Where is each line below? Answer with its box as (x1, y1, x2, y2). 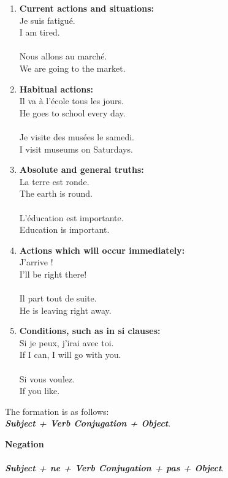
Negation (5, 438, 44, 450)
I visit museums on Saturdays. (19, 142, 133, 155)
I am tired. (19, 26, 60, 39)
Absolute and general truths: (19, 163, 144, 176)
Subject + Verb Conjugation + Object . (5, 417, 171, 430)
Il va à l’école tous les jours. (19, 94, 124, 107)
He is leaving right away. (19, 303, 112, 316)
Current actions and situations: (19, 2, 154, 14)
